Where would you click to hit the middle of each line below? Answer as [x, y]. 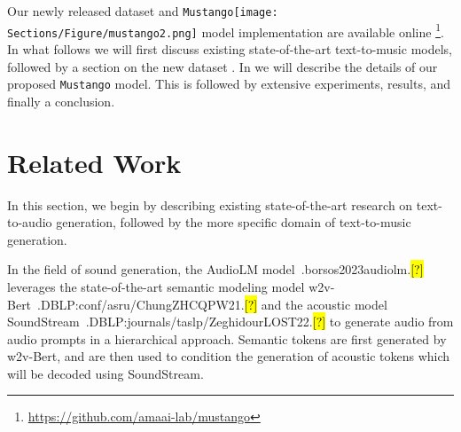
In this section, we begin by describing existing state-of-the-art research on [210, 204]
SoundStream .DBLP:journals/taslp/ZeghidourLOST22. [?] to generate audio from [230, 322]
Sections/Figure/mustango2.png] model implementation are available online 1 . [226, 30]
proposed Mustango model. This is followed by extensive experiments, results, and [229, 84]
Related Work [94, 162]
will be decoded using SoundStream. [105, 373]
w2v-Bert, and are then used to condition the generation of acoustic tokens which [229, 356]
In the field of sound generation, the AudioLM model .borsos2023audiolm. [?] [215, 269]
